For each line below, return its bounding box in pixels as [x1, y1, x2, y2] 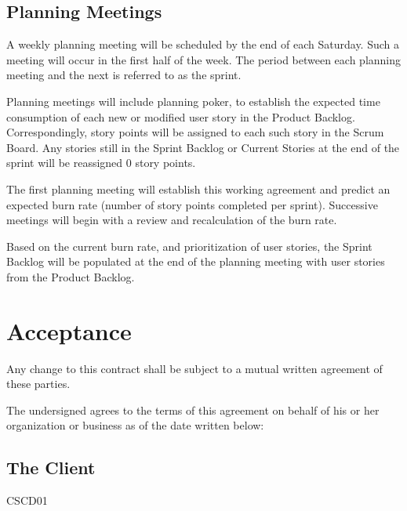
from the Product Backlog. [6, 268, 135, 284]
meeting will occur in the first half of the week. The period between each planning [6, 51, 402, 67]
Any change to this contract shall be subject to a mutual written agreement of [6, 360, 383, 376]
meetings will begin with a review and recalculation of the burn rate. [6, 212, 337, 228]
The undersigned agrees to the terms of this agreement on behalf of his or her [6, 401, 380, 418]
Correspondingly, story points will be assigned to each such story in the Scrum [6, 124, 384, 140]
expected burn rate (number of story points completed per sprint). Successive [6, 196, 378, 212]
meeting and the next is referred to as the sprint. [6, 67, 242, 83]
